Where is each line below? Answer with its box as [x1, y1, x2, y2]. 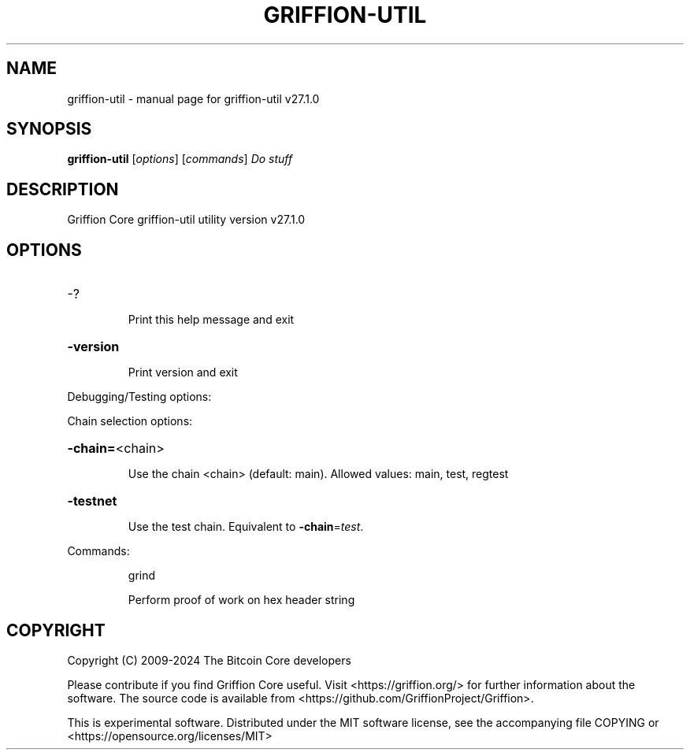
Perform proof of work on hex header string [128, 593, 355, 607]
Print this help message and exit [128, 313, 295, 327]
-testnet [67, 493, 117, 510]
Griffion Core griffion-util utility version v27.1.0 [67, 213, 306, 227]
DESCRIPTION [6, 179, 119, 199]
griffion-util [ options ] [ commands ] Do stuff [67, 152, 293, 166]
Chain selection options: [67, 414, 193, 428]
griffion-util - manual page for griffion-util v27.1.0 [67, 91, 320, 106]
